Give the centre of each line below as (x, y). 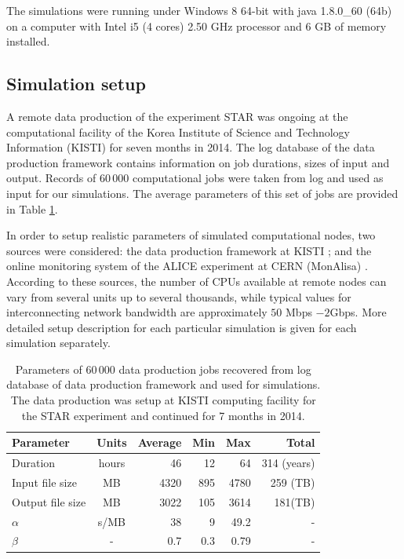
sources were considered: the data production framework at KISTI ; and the (189, 250)
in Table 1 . (32, 208)
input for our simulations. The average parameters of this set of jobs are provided (202, 193)
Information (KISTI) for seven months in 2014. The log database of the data (191, 147)
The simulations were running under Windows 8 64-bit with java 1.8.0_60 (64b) (199, 10)
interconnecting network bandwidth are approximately (137, 312)
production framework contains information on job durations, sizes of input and (198, 162)
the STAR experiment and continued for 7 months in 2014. (163, 415)
